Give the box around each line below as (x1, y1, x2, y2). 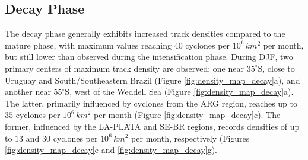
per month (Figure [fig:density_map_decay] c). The (94, 108, 281, 121)
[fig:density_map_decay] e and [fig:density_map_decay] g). (5, 143, 217, 156)
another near (5, 85, 51, 98)
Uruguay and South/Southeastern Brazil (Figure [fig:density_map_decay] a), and (5, 73, 300, 86)
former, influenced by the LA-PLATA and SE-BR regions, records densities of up (5, 120, 300, 132)
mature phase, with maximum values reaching (5, 39, 172, 51)
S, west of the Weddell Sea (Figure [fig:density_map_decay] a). (65, 85, 294, 98)
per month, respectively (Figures (131, 132, 250, 144)
